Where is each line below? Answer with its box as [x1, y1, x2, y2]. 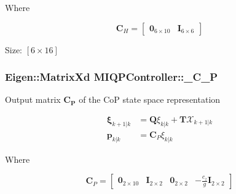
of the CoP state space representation [79, 93, 221, 106]
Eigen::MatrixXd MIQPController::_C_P [5, 69, 218, 84]
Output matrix [5, 93, 61, 106]
